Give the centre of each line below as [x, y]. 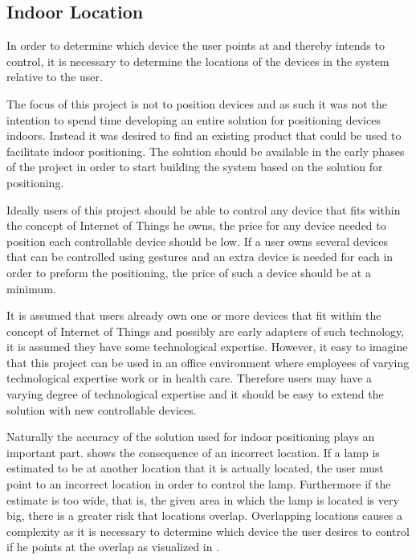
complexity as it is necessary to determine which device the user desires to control [208, 531]
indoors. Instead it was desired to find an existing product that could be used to [204, 135]
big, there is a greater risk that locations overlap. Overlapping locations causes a [205, 515]
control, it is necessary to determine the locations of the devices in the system [198, 61]
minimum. [31, 288]
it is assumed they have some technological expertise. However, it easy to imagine [207, 347]
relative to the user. [55, 77]
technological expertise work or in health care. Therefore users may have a [190, 378]
